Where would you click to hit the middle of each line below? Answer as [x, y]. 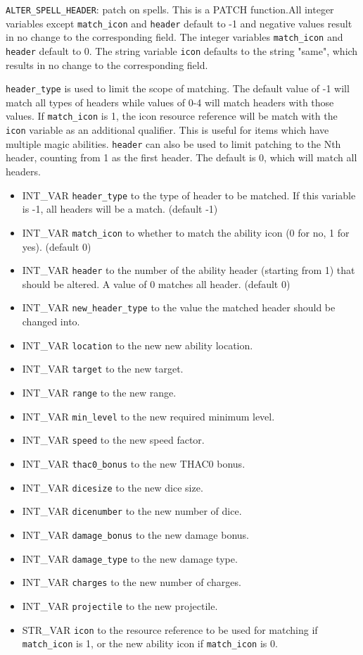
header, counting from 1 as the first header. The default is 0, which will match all [181, 157]
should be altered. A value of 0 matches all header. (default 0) [156, 283]
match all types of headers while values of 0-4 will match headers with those [170, 102]
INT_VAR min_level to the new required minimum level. [148, 416]
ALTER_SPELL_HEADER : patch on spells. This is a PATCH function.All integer [170, 9]
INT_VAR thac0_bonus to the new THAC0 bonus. [134, 463]
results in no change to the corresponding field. [107, 64]
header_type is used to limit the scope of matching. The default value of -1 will [178, 88]
